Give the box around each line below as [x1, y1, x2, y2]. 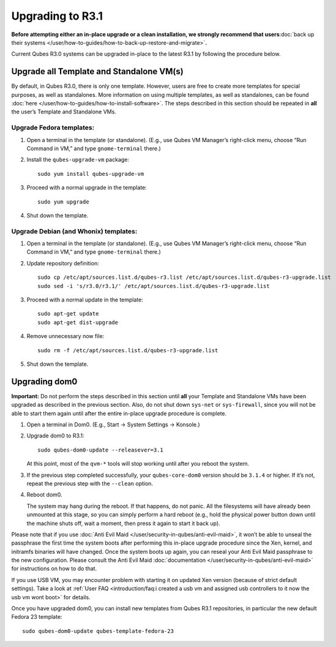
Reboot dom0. [26, 491, 62, 499]
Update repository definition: [26, 259, 99, 267]
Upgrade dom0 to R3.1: [26, 432, 85, 439]
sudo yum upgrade [37, 198, 89, 205]
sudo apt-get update [37, 310, 99, 317]
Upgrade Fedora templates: [11, 123, 95, 132]
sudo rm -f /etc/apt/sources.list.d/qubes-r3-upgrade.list [37, 347, 218, 354]
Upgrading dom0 [11, 376, 78, 387]
